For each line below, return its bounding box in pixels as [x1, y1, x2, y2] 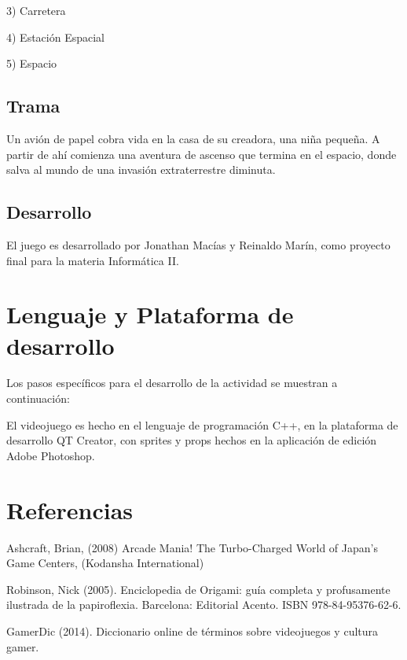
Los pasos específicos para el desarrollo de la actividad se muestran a [6, 374, 338, 391]
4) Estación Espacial [6, 28, 104, 45]
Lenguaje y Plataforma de [6, 298, 294, 330]
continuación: [6, 390, 70, 407]
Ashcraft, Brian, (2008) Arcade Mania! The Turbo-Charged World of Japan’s [6, 539, 378, 555]
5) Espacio [6, 55, 57, 72]
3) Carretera [6, 2, 66, 18]
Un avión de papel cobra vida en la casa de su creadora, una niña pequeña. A [6, 130, 380, 146]
